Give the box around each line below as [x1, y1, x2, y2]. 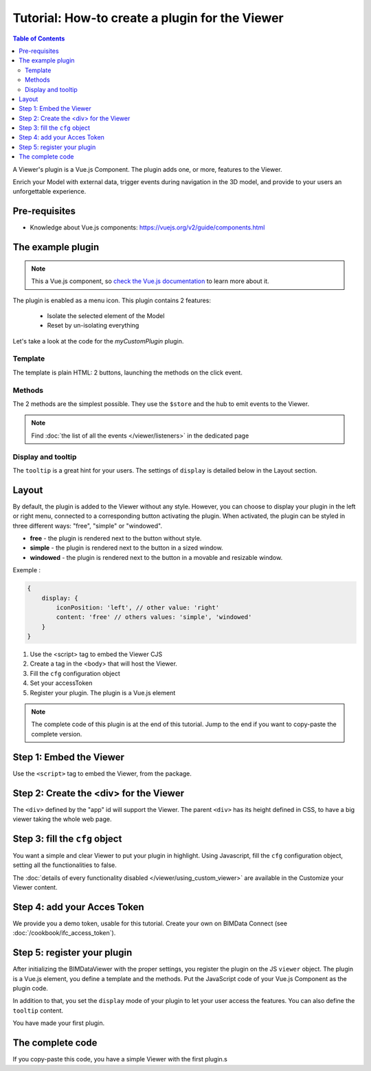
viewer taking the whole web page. [12, 815, 112, 823]
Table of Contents [12, 34, 65, 43]
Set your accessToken [30, 679, 93, 687]
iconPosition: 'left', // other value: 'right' [56, 603, 220, 611]
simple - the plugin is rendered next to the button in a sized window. [30, 543, 223, 552]
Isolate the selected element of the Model [47, 311, 165, 319]
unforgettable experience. [12, 188, 87, 196]
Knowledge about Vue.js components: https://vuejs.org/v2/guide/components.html [30, 223, 265, 232]
